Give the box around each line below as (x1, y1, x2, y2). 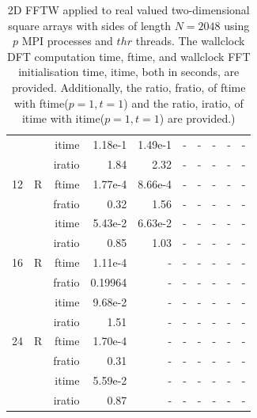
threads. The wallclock (135, 32, 245, 49)
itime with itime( (21, 110, 105, 127)
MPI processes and (21, 32, 113, 49)
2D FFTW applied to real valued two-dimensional (7, 2, 250, 17)
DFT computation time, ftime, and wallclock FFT (6, 47, 251, 64)
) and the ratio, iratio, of (123, 94, 244, 111)
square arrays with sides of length (8, 17, 172, 33)
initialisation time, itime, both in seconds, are (18, 63, 240, 80)
